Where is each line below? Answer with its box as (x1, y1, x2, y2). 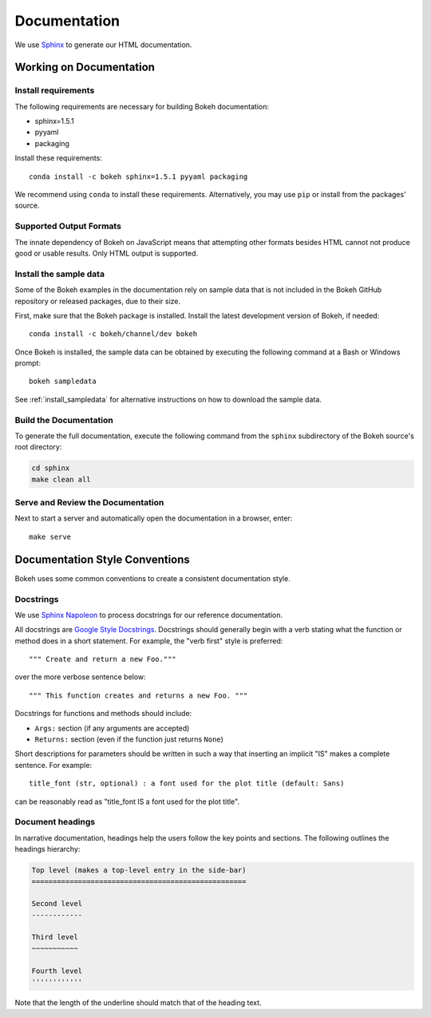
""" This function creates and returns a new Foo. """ (29, 691, 248, 700)
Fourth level (31, 966, 83, 975)
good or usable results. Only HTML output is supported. (14, 248, 199, 258)
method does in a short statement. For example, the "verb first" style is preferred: (14, 635, 283, 646)
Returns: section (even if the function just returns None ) (34, 734, 223, 744)
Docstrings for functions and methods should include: (14, 709, 192, 718)
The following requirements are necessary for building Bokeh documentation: (14, 101, 269, 111)
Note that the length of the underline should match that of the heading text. (14, 998, 263, 1007)
